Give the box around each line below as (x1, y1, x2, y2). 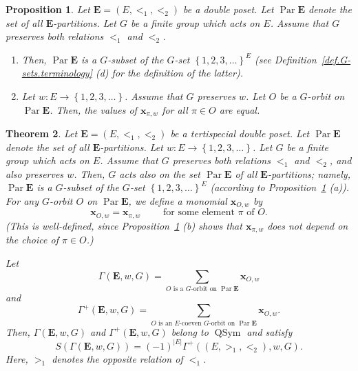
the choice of (6, 232, 59, 247)
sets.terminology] (21, 66, 92, 80)
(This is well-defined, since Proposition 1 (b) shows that (6, 218, 242, 232)
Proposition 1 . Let (6, 2, 90, 16)
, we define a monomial (128, 193, 227, 208)
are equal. (219, 102, 260, 117)
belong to (171, 324, 209, 339)
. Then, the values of (50, 102, 137, 117)
